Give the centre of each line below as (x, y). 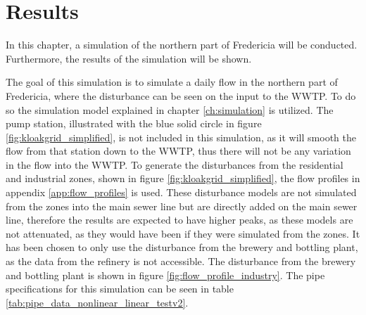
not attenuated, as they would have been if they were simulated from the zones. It (183, 233)
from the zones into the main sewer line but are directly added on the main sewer (182, 206)
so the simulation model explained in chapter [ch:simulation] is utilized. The (170, 109)
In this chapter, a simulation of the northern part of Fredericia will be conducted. (182, 45)
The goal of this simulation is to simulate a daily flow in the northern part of (172, 82)
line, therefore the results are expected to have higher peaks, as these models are (179, 220)
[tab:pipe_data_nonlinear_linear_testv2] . (97, 302)
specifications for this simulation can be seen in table (120, 289)
